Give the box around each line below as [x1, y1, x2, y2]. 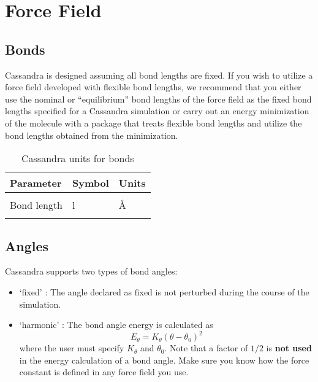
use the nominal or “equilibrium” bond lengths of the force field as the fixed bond [5, 92, 312, 105]
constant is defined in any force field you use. [19, 365, 189, 378]
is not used [266, 341, 312, 354]
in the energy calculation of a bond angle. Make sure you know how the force [19, 353, 309, 366]
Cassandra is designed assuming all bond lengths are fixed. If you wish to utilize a [5, 68, 313, 81]
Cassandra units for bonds [21, 151, 134, 166]
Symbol [72, 176, 109, 190]
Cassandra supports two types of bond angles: [5, 265, 178, 278]
